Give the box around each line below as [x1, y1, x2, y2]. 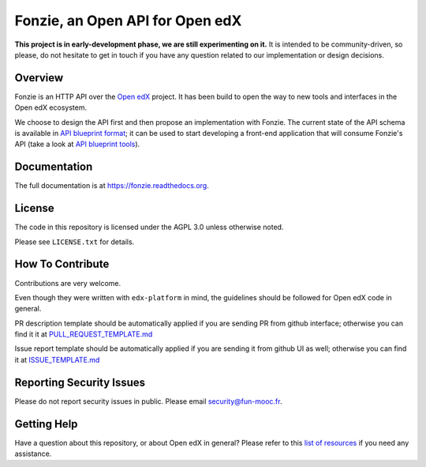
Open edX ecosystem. [14, 103, 87, 112]
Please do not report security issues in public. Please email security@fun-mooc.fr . [14, 396, 282, 406]
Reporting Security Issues [14, 375, 146, 389]
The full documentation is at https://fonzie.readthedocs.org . [14, 181, 209, 190]
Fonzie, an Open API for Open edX [14, 12, 242, 29]
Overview [14, 71, 64, 85]
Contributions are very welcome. [14, 278, 121, 288]
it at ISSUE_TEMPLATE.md [14, 355, 100, 364]
